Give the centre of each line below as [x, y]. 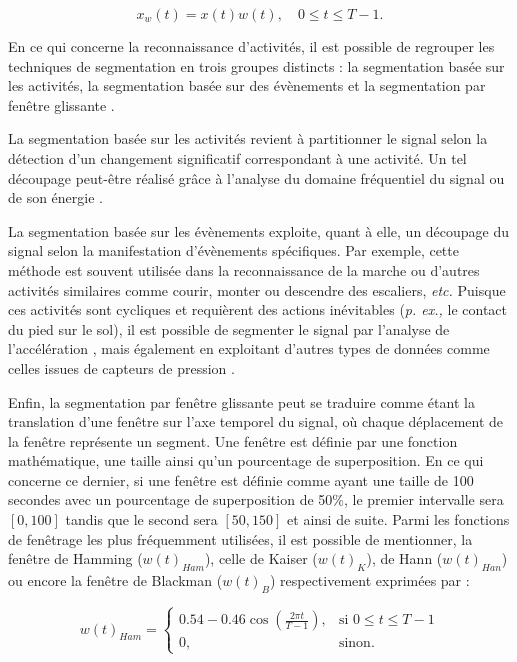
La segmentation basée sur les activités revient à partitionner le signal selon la [248, 138]
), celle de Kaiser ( [261, 558]
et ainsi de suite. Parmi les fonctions [398, 519]
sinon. [356, 643]
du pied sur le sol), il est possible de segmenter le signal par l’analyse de [229, 328]
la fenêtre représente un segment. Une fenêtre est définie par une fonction [233, 440]
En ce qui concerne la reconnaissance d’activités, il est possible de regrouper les [251, 46]
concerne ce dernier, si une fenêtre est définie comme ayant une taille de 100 [241, 479]
